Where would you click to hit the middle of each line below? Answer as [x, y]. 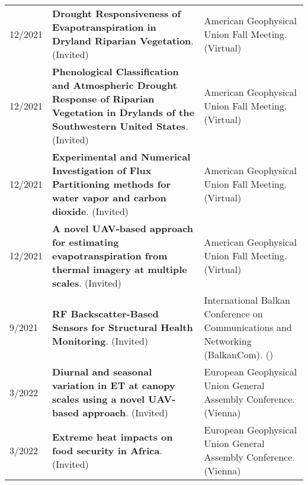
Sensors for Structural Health [123, 327]
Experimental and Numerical [121, 157]
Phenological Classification [115, 71]
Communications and [248, 327]
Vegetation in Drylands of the [123, 112]
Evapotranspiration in [104, 27]
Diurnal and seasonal [102, 372]
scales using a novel [99, 399]
